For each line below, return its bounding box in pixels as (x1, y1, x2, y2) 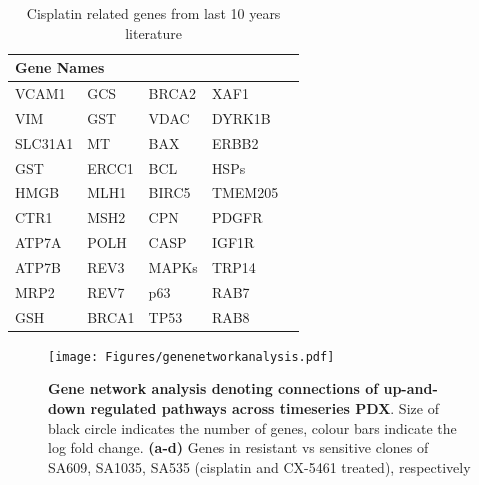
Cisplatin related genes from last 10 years (26, 3, 281, 23)
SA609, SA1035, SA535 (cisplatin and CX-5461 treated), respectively (48, 456, 471, 477)
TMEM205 (211, 182, 279, 203)
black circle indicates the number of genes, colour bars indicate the (48, 417, 457, 438)
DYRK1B (211, 107, 271, 128)
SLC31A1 (15, 132, 74, 153)
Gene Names (15, 57, 105, 78)
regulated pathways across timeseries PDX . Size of (90, 397, 439, 418)
